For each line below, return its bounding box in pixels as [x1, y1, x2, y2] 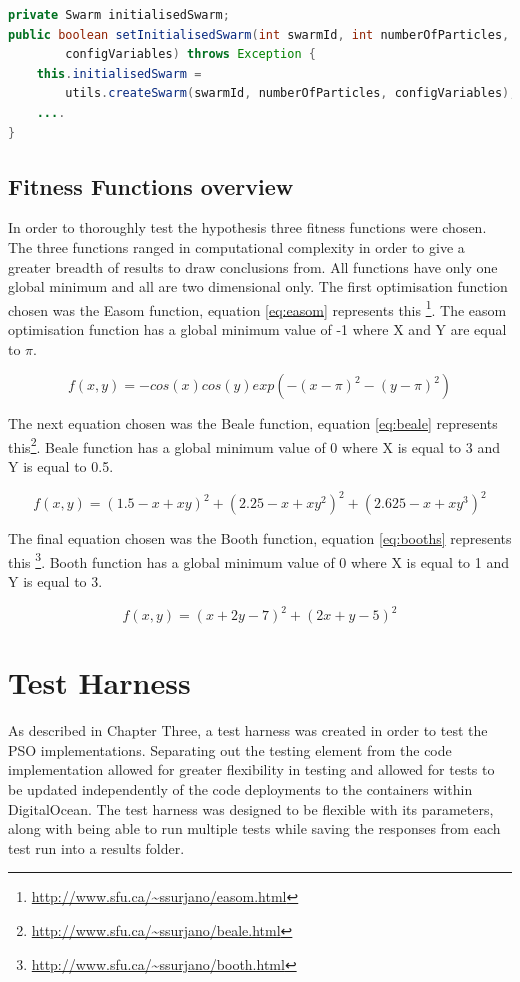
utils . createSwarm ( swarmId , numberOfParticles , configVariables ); [65, 86, 517, 101]
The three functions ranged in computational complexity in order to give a [8, 236, 465, 257]
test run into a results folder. [8, 837, 185, 858]
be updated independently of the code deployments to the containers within [8, 778, 473, 799]
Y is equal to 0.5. [8, 456, 114, 477]
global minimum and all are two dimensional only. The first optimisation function [8, 276, 508, 297]
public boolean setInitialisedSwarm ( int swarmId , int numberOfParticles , [8, 27, 510, 42]
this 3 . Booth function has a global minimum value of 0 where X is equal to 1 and [8, 548, 509, 572]
